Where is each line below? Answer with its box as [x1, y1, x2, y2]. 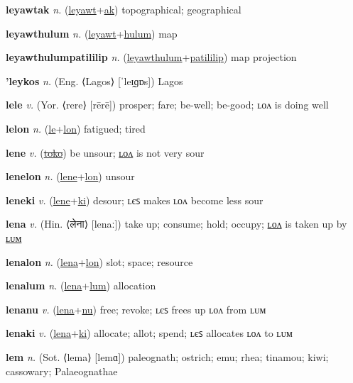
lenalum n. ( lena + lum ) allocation [6, 278, 156, 293]
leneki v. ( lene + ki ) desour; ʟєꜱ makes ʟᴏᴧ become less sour [6, 192, 264, 207]
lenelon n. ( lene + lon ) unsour [6, 169, 135, 184]
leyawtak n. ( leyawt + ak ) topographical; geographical [6, 2, 241, 16]
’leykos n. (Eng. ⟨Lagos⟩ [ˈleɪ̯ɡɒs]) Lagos [6, 73, 183, 88]
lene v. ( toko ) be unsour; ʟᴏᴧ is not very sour [6, 145, 205, 160]
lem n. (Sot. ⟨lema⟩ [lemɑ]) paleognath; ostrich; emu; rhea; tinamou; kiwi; [6, 349, 329, 364]
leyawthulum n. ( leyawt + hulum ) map [6, 26, 178, 40]
